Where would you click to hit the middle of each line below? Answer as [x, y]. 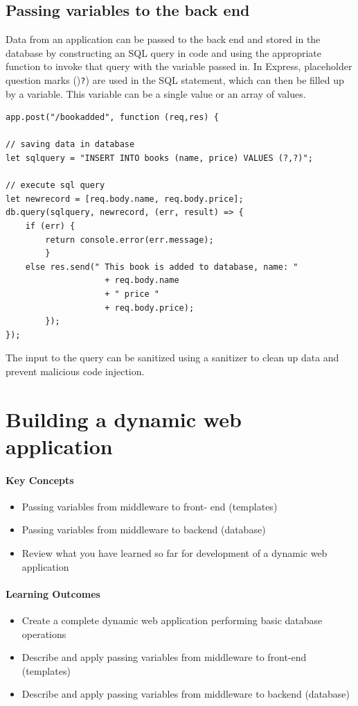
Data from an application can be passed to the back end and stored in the [163, 39]
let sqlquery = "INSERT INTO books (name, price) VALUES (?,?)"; [159, 158]
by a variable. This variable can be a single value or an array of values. [156, 93]
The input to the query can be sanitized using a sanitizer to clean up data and [172, 358]
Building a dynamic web [124, 419]
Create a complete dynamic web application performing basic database [172, 620]
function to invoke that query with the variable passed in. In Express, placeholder [179, 66]
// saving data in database [70, 145]
